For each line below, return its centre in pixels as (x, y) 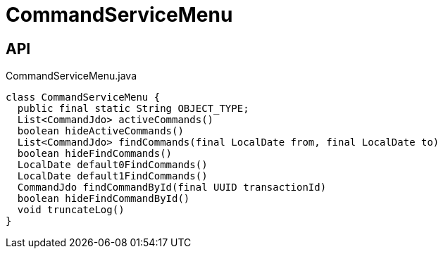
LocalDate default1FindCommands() (112, 176)
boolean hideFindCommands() (95, 154)
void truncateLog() (71, 210)
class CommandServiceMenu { (83, 97)
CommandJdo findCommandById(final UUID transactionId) (172, 188)
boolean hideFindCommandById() (104, 199)
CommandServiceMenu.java (71, 76)
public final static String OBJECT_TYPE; (133, 109)
